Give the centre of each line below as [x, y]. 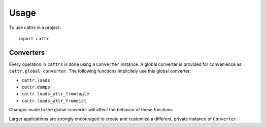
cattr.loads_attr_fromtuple [55, 94]
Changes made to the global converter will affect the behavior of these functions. [92, 110]
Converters [27, 52]
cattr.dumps [36, 87]
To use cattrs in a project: [35, 27]
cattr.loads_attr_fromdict [54, 101]
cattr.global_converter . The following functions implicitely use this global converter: [100, 71]
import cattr [33, 38]
